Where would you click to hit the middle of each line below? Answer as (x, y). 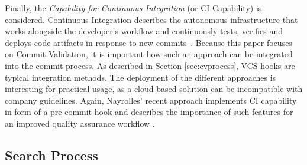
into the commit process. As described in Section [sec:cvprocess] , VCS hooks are (150, 65)
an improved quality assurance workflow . (80, 123)
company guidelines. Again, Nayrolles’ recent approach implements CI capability (151, 100)
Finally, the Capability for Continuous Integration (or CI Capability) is (133, 8)
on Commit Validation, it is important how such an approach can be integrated (149, 54)
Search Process (51, 155)
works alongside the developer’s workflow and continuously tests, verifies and (144, 31)
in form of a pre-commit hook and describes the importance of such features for (149, 112)
